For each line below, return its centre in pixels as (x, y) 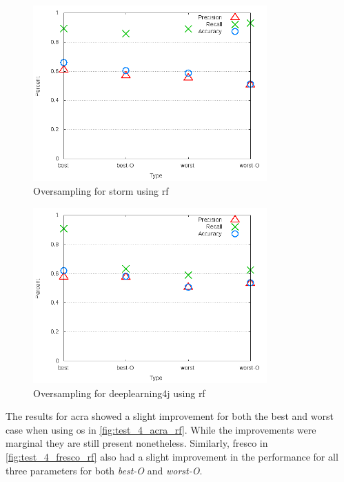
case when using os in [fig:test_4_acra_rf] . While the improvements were (161, 429)
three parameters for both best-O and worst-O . (104, 470)
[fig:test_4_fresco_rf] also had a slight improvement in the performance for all (172, 456)
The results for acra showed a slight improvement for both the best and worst (170, 416)
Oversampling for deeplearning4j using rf (119, 393)
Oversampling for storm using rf (101, 190)
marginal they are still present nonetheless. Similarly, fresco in (137, 443)
